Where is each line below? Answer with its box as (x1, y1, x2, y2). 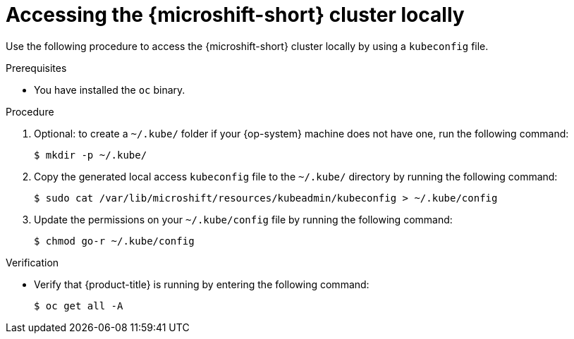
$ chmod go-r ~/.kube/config (34, 235, 195, 247)
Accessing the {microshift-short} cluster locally (6, 3, 465, 27)
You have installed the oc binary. (34, 83, 185, 96)
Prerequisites (6, 61, 67, 74)
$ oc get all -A (34, 300, 123, 312)
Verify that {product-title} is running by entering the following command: (34, 278, 370, 290)
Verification (6, 256, 59, 269)
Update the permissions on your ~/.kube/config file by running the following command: (34, 213, 453, 226)
